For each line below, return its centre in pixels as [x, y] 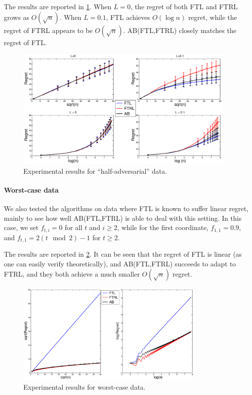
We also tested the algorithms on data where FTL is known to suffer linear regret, [126, 208]
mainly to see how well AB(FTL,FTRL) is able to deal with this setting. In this [123, 218]
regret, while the [213, 17]
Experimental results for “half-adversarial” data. [95, 171]
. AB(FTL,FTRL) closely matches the [180, 30]
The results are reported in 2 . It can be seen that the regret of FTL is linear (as [123, 254]
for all [74, 227]
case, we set [21, 227]
